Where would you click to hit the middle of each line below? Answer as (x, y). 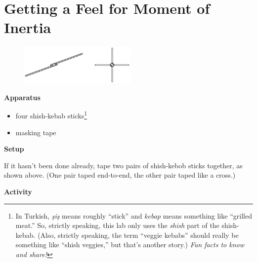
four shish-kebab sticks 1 (51, 115)
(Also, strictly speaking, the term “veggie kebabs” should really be (138, 235)
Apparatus (22, 97)
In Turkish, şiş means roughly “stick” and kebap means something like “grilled (134, 215)
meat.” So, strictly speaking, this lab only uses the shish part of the (117, 225)
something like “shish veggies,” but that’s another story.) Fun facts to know (130, 244)
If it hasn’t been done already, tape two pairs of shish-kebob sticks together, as (123, 165)
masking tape (36, 132)
